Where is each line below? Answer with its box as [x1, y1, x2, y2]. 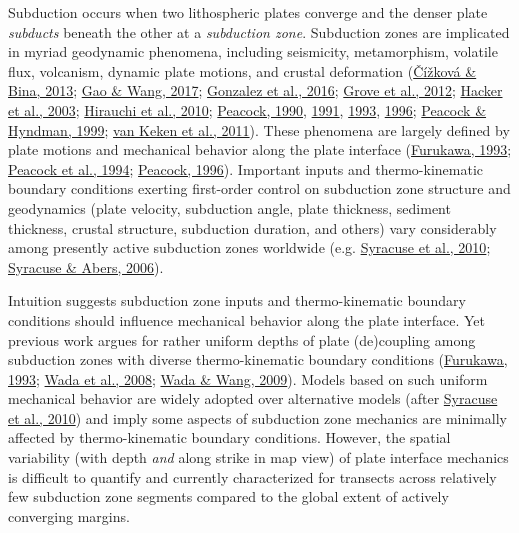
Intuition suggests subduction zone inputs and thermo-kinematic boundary [8, 290, 466, 311]
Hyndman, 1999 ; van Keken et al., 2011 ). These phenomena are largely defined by [8, 119, 510, 140]
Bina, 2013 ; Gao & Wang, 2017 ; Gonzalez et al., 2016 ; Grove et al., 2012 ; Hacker [8, 80, 503, 101]
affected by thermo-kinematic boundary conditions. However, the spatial [8, 427, 451, 448]
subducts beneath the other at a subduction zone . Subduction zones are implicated [8, 21, 510, 42]
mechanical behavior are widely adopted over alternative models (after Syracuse [8, 388, 498, 409]
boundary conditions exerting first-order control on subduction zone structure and [8, 178, 511, 199]
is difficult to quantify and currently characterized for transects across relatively [8, 466, 497, 487]
